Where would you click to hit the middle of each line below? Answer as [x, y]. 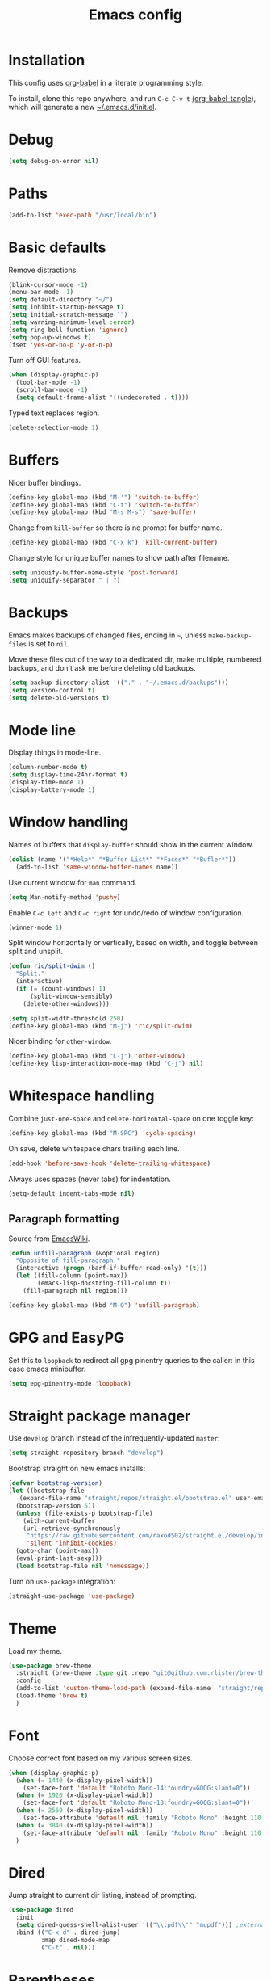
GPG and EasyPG [67, 1337]
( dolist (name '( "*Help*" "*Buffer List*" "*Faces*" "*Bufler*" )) [122, 859]
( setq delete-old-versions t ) [59, 698]
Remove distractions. [44, 270]
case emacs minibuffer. [47, 1369]
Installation [47, 60]
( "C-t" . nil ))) [68, 1947]
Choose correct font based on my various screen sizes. [100, 1758]
